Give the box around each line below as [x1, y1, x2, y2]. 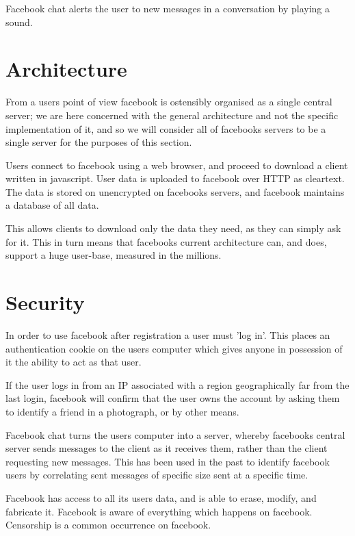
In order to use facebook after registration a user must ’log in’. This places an [5, 327, 330, 342]
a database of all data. [5, 198, 99, 212]
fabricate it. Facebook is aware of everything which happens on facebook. [5, 504, 313, 518]
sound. [5, 14, 33, 29]
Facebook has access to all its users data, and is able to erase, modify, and [5, 490, 317, 505]
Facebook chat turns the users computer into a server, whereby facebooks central [5, 427, 345, 442]
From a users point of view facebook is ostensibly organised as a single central [5, 94, 332, 109]
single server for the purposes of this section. [5, 135, 192, 149]
